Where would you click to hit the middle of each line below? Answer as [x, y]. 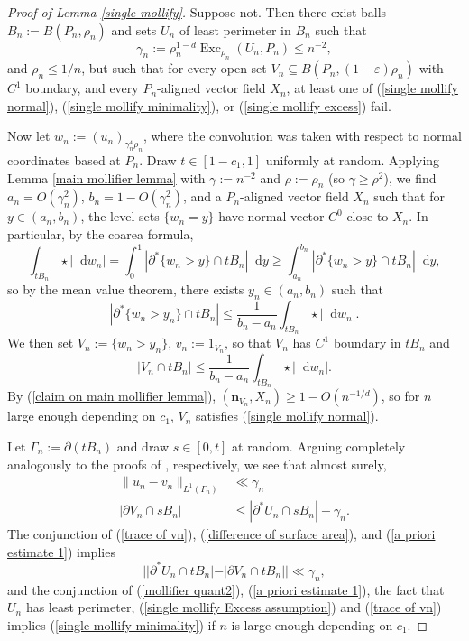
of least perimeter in [235, 29]
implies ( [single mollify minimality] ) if [111, 624]
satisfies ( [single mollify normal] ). [287, 416]
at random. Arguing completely [319, 446]
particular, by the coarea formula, [101, 234]
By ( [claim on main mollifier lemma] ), [112, 396]
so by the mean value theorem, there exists [126, 289]
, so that [248, 343]
